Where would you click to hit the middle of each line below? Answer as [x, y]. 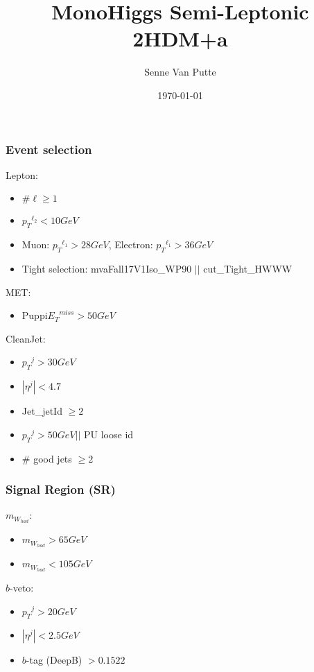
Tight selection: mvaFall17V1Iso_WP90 [107, 268]
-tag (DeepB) [54, 660]
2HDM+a [180, 38]
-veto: [22, 587]
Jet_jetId [42, 411]
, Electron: [131, 244]
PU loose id [109, 434]
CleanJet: [26, 338]
